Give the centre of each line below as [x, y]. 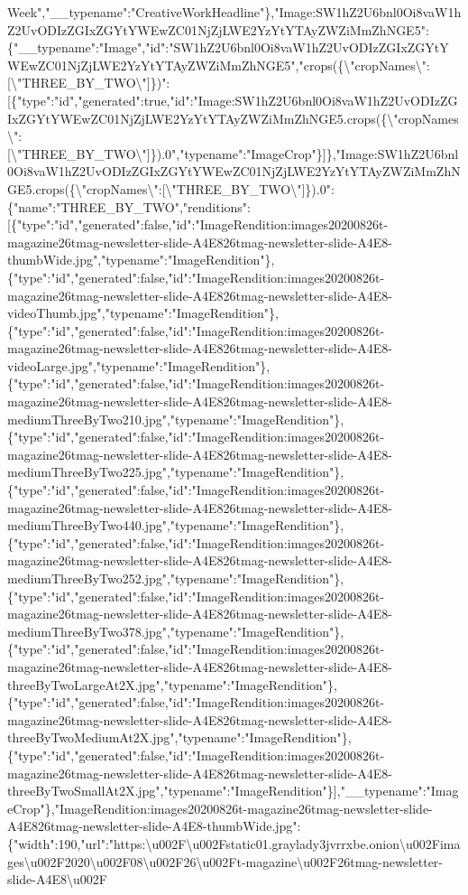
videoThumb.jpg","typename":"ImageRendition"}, [143, 313]
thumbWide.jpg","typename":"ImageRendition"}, [141, 260]
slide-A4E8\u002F [57, 879]
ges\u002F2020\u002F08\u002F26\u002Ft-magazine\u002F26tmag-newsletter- [225, 861]
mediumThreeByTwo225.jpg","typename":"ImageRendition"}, [176, 472]
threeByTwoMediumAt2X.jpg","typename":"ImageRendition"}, [179, 737]
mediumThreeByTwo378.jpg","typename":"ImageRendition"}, [176, 631]
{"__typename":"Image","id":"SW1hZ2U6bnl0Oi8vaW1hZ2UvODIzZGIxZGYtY [228, 47]
